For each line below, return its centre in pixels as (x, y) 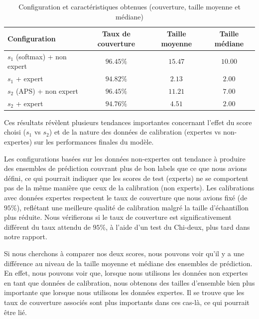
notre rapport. (26, 237)
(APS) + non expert (47, 90)
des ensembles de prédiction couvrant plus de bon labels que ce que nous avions (126, 168)
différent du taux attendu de (47, 227)
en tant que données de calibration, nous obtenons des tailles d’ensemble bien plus (129, 282)
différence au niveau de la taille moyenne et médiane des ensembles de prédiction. (128, 263)
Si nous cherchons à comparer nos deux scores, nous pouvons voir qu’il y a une (124, 253)
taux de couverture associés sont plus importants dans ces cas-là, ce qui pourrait (127, 302)
